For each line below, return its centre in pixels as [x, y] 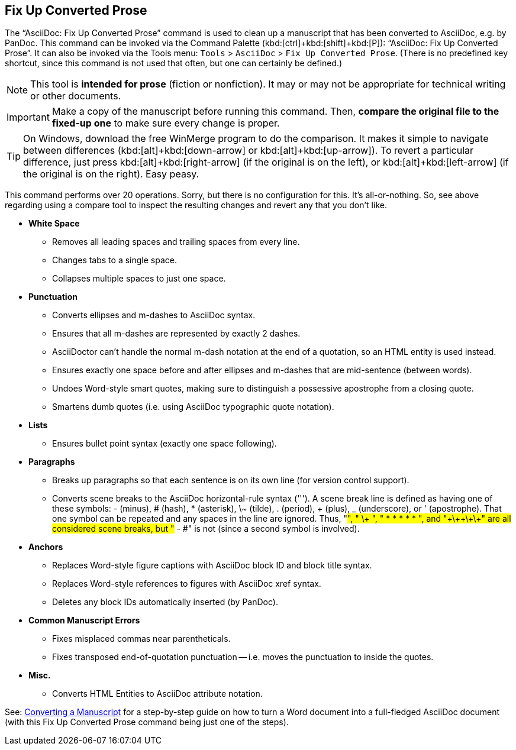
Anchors [46, 547]
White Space [54, 224]
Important [28, 117]
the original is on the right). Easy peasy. [111, 174]
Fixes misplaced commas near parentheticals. [141, 639]
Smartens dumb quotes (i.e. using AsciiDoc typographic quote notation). [193, 407]
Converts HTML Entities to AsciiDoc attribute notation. [157, 694]
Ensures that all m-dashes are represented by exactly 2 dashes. [176, 334]
